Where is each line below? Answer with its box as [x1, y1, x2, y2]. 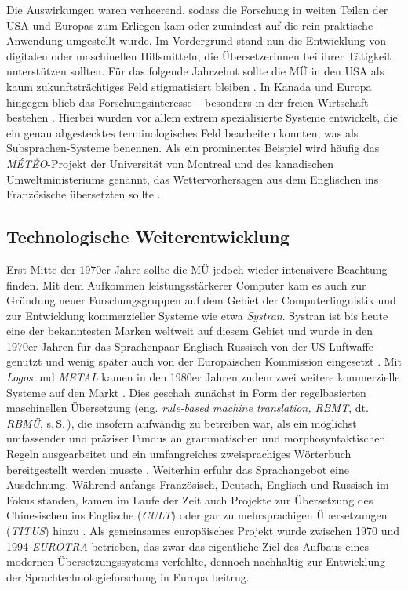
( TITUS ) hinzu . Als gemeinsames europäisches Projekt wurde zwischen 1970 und [6, 523, 400, 539]
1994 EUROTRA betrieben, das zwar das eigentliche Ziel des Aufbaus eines [6, 537, 369, 554]
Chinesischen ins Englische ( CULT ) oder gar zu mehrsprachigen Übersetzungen [6, 507, 388, 523]
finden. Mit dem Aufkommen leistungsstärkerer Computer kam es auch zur [6, 276, 366, 293]
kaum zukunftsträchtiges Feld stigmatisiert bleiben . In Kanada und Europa [6, 78, 372, 94]
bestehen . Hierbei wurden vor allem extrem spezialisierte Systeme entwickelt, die [6, 109, 398, 126]
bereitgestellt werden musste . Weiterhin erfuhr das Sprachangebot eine [6, 461, 349, 477]
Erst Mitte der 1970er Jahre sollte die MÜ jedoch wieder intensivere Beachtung [6, 260, 388, 277]
